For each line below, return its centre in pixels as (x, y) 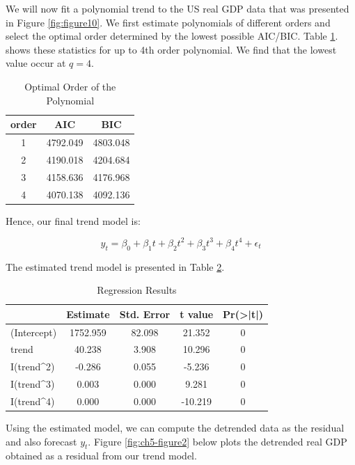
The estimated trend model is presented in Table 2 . (115, 266)
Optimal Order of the (70, 86)
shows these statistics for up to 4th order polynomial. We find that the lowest (171, 49)
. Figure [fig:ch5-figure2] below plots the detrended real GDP (218, 441)
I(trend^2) (33, 367)
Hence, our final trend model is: (73, 220)
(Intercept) (34, 332)
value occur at (36, 63)
